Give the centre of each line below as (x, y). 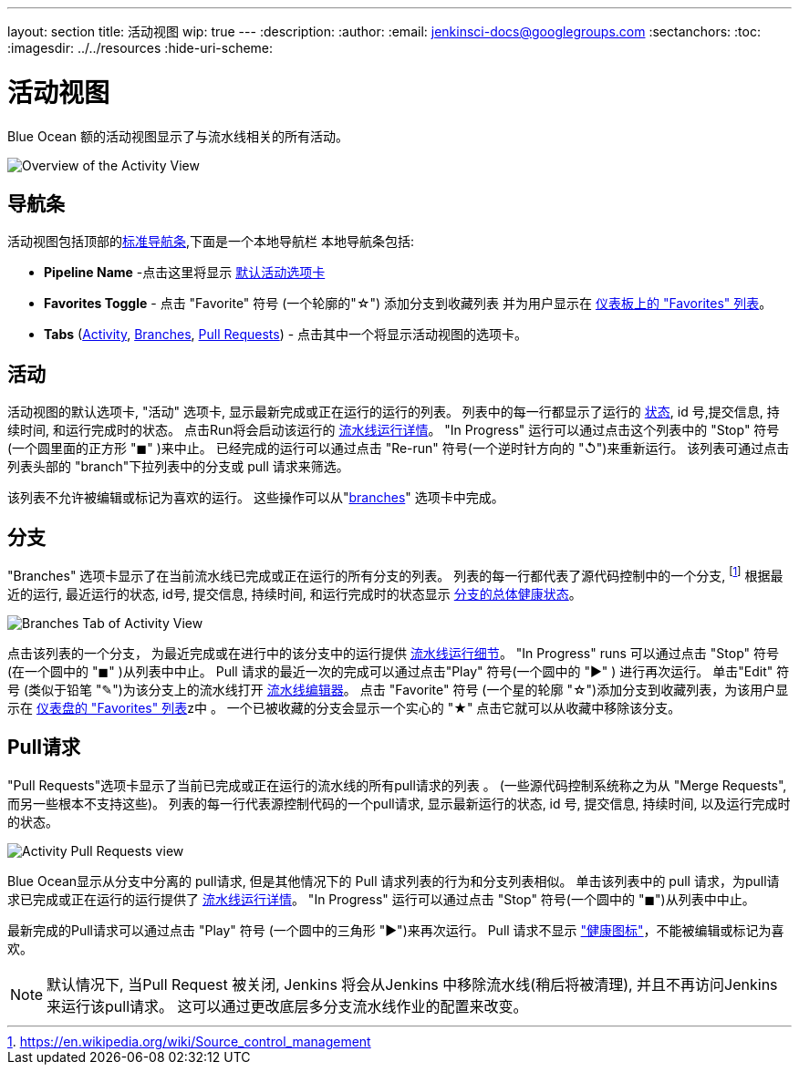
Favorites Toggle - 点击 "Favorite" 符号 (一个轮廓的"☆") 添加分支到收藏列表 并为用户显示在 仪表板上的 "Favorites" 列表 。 (408, 304)
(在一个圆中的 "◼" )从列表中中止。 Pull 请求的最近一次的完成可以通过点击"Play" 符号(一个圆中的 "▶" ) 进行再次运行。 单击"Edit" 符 (399, 671)
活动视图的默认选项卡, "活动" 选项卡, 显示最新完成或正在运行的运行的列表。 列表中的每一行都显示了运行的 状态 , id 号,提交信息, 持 (394, 412)
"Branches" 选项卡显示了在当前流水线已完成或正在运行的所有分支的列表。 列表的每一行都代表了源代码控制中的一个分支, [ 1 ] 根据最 (395, 574)
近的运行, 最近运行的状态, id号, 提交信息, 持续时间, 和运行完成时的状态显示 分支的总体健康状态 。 (295, 593)
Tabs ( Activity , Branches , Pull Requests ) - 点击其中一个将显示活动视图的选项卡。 (286, 335)
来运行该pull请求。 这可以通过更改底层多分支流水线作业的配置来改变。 (287, 1006)
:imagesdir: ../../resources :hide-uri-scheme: (140, 48)
